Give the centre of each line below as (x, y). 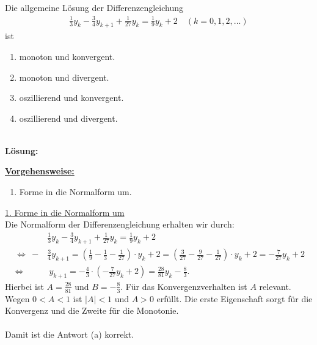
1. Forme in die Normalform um (65, 212)
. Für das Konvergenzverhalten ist (184, 286)
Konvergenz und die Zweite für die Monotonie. (92, 310)
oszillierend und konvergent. (71, 98)
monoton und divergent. (64, 77)
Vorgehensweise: (40, 171)
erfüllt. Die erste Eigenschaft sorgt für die (235, 298)
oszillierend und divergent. (68, 118)
